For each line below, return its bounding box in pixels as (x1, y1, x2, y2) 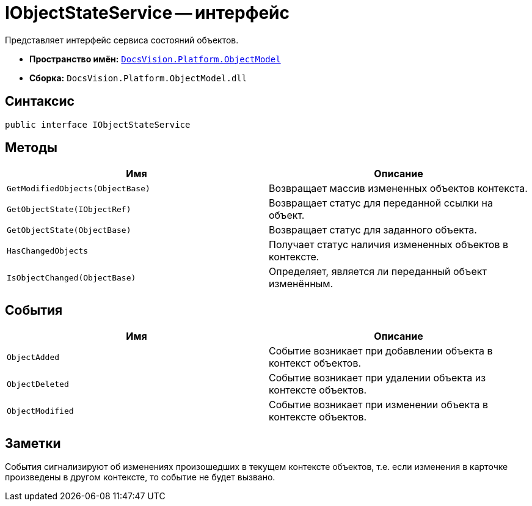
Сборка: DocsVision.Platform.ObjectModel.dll (29, 72, 247, 83)
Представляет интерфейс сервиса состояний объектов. (5, 34, 239, 45)
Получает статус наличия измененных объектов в (269, 238, 509, 251)
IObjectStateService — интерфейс (5, 2, 290, 23)
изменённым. (269, 277, 333, 290)
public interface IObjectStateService (5, 119, 191, 130)
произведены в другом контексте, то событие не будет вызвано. (5, 472, 275, 483)
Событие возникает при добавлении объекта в (269, 345, 493, 358)
